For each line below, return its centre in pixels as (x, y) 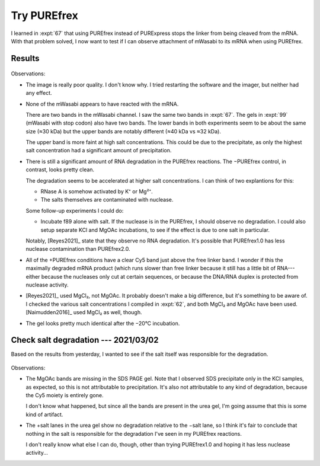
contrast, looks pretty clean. (60, 170)
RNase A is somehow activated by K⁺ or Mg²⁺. (97, 191)
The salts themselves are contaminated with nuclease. (107, 200)
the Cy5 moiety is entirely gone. (65, 395)
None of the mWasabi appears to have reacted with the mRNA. (102, 104)
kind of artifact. (44, 414)
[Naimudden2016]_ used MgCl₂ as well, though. (84, 312)
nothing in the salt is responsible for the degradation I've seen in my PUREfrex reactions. (134, 433)
